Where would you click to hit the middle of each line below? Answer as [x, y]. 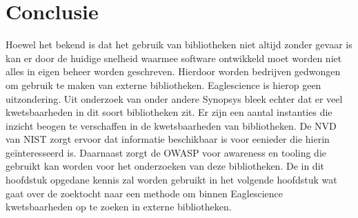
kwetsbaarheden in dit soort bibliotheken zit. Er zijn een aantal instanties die [169, 112]
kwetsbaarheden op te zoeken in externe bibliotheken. [119, 207]
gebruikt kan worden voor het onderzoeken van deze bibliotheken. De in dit [165, 166]
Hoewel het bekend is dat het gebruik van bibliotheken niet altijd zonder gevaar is [179, 44]
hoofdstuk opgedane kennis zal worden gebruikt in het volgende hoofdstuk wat [171, 180]
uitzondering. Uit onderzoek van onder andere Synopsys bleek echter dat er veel [174, 98]
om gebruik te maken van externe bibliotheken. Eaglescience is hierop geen [163, 85]
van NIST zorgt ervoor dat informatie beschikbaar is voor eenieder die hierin [168, 139]
